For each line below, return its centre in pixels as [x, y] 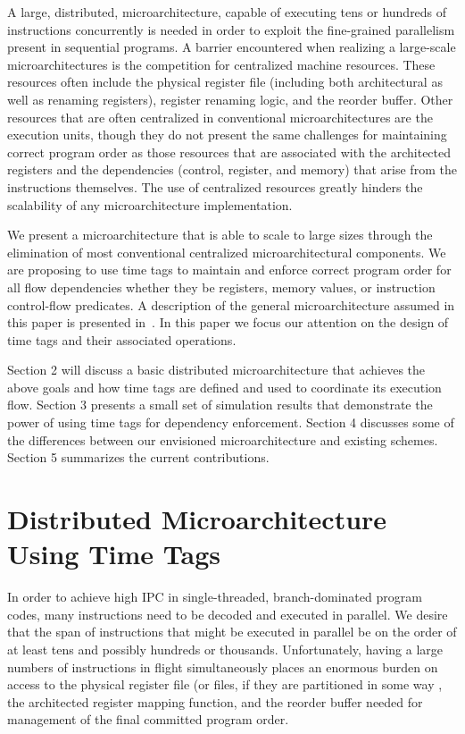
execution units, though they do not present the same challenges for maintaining [227, 135]
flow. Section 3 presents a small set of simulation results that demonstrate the [220, 405]
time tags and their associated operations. [122, 339]
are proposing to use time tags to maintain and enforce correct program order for [229, 270]
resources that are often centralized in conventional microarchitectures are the [220, 117]
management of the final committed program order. [148, 719]
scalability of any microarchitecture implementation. [150, 204]
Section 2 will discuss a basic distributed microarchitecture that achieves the [216, 370]
